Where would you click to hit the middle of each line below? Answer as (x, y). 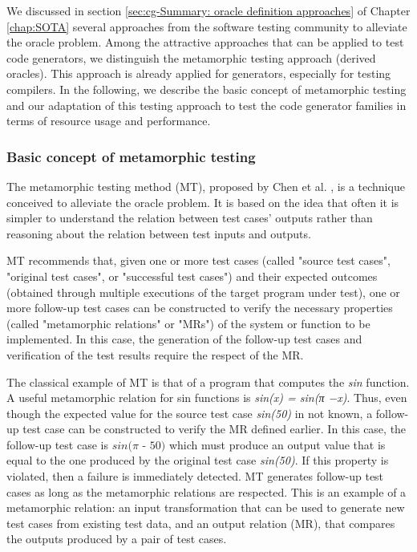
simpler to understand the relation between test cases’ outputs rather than (190, 218)
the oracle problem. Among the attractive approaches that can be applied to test (205, 42)
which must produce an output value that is (277, 444)
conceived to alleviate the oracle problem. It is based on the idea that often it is (203, 202)
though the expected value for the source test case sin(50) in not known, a (190, 413)
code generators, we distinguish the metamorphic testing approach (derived (191, 57)
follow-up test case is (57, 444)
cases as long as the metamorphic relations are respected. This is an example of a (206, 491)
